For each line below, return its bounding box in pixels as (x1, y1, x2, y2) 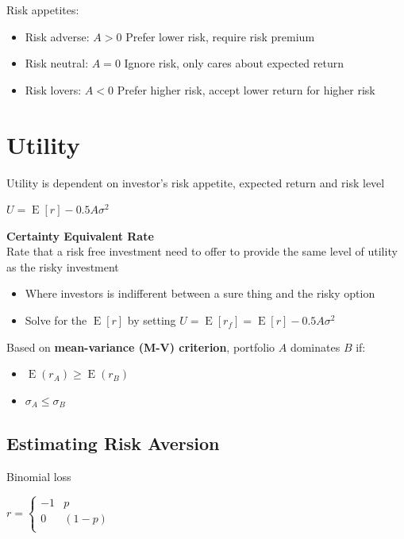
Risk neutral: (25, 55, 89, 71)
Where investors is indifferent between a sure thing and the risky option (25, 285, 375, 302)
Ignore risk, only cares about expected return (124, 55, 344, 71)
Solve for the (25, 312, 87, 329)
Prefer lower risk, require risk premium (125, 28, 315, 44)
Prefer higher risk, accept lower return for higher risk (117, 81, 375, 98)
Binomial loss (6, 468, 71, 484)
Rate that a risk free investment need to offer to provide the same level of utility (6, 243, 398, 260)
